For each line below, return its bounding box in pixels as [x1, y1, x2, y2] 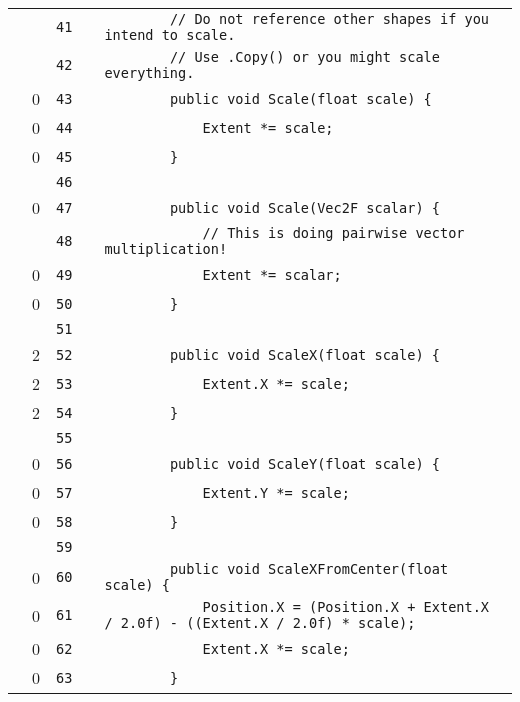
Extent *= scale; [202, 119, 334, 136]
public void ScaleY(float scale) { [169, 455, 440, 472]
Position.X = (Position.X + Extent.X [202, 599, 490, 615]
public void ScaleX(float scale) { [169, 346, 440, 363]
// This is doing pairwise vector [202, 225, 465, 241]
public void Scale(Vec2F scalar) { [169, 199, 440, 216]
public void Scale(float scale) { [169, 90, 432, 107]
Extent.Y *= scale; [202, 484, 350, 501]
